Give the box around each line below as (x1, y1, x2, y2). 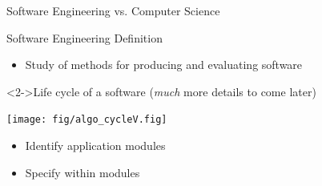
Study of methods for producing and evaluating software (25, 56, 303, 73)
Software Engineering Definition (6, 29, 163, 46)
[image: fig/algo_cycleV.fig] (6, 114, 167, 126)
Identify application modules (25, 137, 166, 154)
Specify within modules (25, 164, 140, 180)
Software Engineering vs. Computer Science (6, 2, 220, 18)
